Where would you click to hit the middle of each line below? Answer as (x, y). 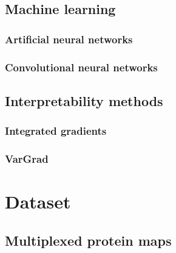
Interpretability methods (84, 100)
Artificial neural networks (69, 39)
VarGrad (27, 159)
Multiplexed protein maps (88, 240)
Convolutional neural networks (81, 67)
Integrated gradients (56, 131)
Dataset (38, 201)
